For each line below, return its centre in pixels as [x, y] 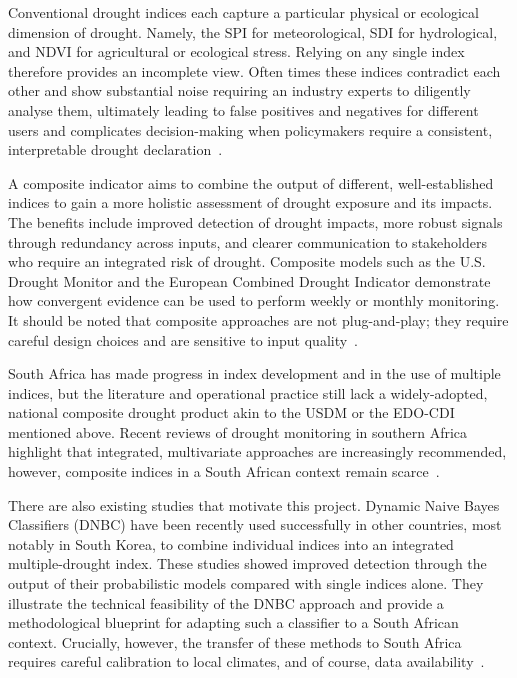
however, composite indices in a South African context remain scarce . [224, 471]
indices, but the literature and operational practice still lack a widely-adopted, [248, 392]
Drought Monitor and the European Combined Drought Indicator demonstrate [249, 280]
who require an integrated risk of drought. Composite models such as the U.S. [247, 261]
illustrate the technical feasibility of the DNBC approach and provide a [226, 602]
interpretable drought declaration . [115, 149]
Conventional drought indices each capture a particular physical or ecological [243, 12]
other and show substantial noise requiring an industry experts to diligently [239, 90]
